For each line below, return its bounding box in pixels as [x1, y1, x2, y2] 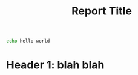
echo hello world [6, 38, 50, 44]
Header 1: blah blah [6, 58, 105, 72]
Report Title [71, 4, 132, 18]
